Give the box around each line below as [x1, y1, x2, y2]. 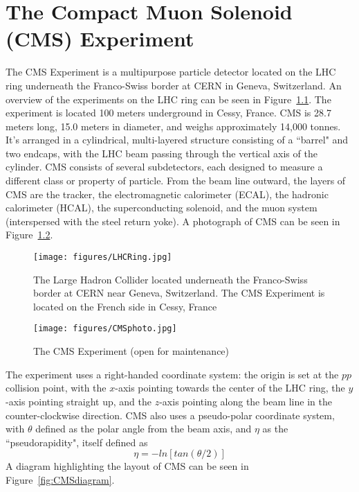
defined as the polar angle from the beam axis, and [35, 421, 252, 436]
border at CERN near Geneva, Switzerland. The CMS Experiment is [33, 285, 325, 300]
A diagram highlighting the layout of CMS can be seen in [6, 459, 249, 473]
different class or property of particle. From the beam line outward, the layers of [6, 173, 346, 188]
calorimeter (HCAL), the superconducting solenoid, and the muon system [6, 200, 317, 215]
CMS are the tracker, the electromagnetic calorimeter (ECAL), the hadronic [6, 186, 329, 201]
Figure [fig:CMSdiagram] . [6, 472, 115, 486]
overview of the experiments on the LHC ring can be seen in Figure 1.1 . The [6, 91, 331, 106]
